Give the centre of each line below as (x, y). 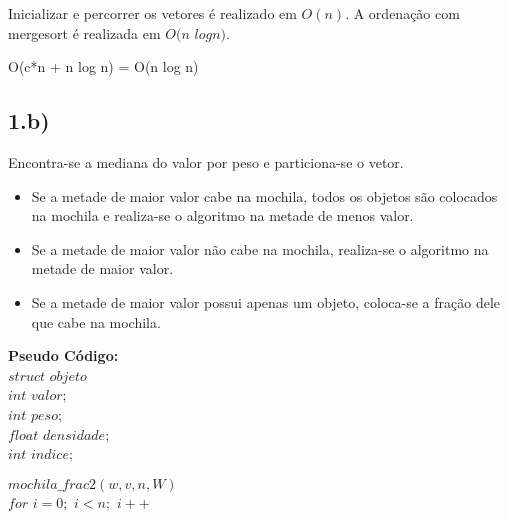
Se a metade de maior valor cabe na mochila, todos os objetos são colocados (264, 195)
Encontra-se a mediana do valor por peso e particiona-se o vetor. (206, 161)
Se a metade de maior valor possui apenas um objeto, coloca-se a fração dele (265, 301)
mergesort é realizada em (84, 32)
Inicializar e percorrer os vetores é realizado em (152, 13)
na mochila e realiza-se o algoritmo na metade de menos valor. (222, 215)
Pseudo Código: (63, 355)
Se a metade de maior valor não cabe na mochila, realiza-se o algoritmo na (260, 248)
